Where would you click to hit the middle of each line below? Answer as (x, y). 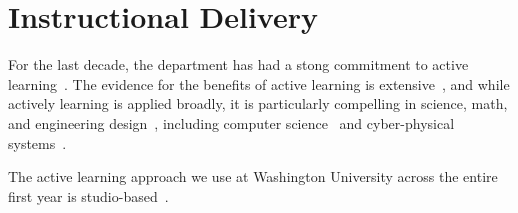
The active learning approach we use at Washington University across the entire (253, 176)
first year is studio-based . (88, 195)
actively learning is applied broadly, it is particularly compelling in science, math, (258, 103)
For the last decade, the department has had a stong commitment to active (238, 64)
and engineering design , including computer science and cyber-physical (231, 122)
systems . (37, 142)
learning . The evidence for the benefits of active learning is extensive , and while (259, 83)
